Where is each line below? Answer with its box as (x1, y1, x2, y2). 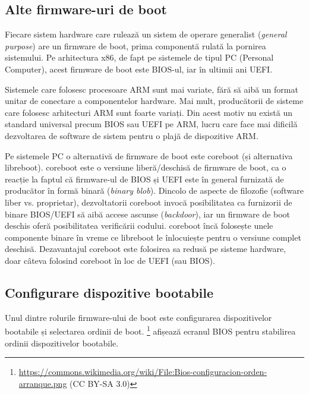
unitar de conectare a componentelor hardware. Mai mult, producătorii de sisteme (5, 94, 304, 107)
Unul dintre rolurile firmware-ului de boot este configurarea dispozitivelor (5, 311, 272, 323)
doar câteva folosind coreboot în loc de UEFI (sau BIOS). (5, 254, 215, 266)
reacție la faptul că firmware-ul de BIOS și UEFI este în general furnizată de (5, 172, 284, 185)
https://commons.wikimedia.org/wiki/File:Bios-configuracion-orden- (18, 365, 267, 378)
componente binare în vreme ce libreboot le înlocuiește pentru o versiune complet (5, 231, 301, 243)
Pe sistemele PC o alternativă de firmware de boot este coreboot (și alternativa (5, 149, 293, 162)
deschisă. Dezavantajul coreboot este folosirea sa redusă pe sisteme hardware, (5, 242, 286, 255)
